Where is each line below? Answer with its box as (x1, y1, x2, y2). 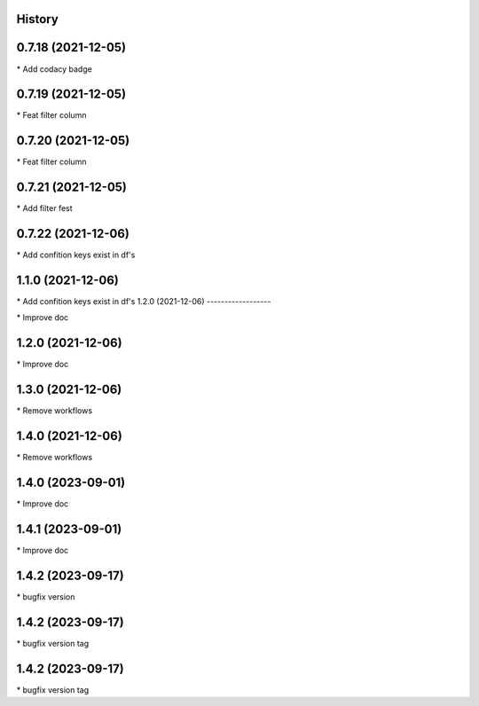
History (16, 12, 59, 27)
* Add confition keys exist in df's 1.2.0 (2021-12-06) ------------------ (16, 296, 271, 307)
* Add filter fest (16, 203, 73, 214)
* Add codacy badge (16, 63, 92, 75)
